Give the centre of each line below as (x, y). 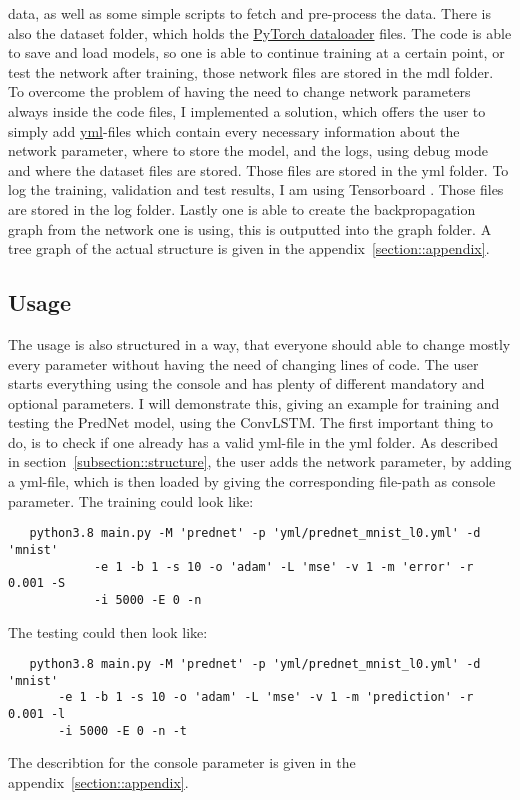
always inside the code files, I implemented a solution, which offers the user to (247, 110)
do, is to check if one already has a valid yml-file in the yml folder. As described (253, 441)
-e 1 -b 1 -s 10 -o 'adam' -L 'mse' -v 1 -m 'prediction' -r (266, 697)
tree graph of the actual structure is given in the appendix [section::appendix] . (249, 248)
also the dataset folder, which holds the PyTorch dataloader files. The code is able (260, 32)
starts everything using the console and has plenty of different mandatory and (246, 383)
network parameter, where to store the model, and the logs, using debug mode (248, 150)
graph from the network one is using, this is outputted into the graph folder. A (250, 228)
